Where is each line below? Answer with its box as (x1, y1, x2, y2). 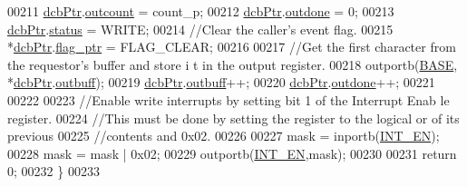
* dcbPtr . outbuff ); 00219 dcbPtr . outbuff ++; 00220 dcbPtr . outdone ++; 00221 (7, 73, 435, 92)
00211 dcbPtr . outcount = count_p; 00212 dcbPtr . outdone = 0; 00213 (7, 2, 394, 20)
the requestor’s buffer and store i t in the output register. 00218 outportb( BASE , (7, 54, 458, 74)
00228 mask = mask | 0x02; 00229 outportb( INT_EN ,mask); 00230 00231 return (7, 143, 457, 162)
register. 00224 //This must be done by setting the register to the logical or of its (7, 108, 460, 127)
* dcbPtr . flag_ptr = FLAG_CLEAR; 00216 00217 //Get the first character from (7, 37, 456, 56)
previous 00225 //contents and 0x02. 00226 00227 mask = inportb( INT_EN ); (7, 126, 440, 145)
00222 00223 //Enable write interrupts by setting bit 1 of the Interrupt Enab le (7, 90, 450, 109)
